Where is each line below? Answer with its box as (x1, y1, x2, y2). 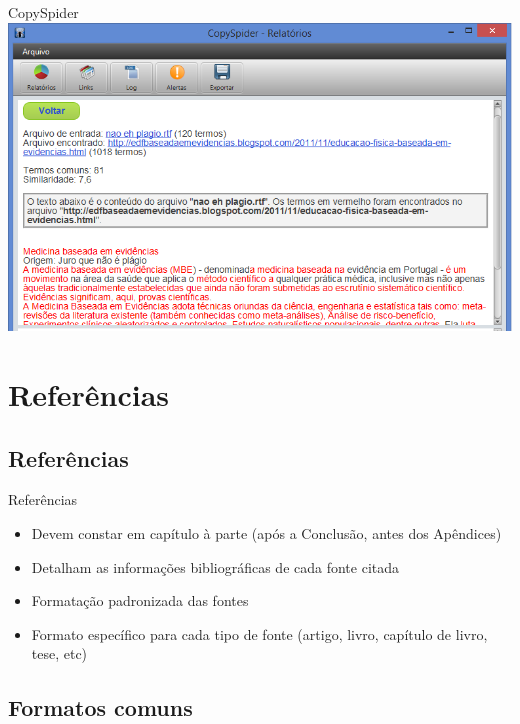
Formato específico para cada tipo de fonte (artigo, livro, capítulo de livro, (31, 623, 488, 644)
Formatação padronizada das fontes (31, 590, 249, 611)
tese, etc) (31, 643, 88, 664)
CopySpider (8, 2, 79, 22)
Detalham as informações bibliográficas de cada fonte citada (31, 556, 400, 577)
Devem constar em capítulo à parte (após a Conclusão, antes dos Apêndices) (31, 523, 502, 544)
